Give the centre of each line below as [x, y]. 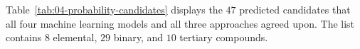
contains [24, 37]
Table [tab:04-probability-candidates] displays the [114, 9]
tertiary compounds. [224, 37]
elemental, [75, 37]
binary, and [138, 37]
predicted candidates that [295, 9]
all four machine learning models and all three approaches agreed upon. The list [180, 23]
